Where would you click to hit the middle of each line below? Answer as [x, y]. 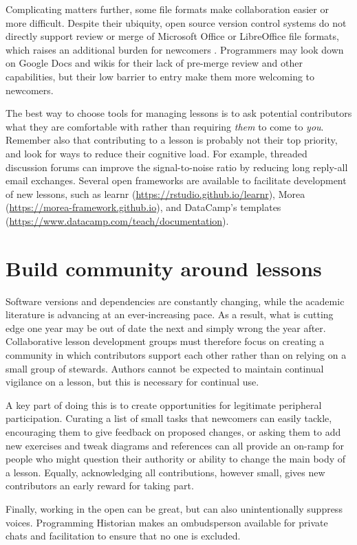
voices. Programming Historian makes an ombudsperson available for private [167, 522]
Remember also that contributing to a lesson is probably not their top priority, [172, 140]
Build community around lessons [164, 268]
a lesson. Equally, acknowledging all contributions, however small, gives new [165, 472]
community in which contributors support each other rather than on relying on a [176, 355]
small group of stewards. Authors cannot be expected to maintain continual [165, 368]
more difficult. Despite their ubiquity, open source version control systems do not [176, 22]
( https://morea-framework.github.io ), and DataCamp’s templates [143, 207]
